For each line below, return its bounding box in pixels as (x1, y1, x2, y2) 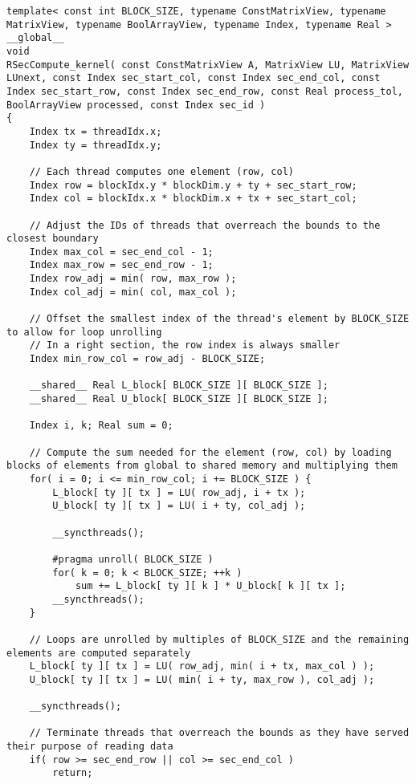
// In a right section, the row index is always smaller (29, 339, 341, 351)
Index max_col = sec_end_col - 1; (29, 246, 214, 258)
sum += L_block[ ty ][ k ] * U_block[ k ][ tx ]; (75, 580, 346, 592)
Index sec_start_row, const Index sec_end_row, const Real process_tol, (6, 85, 403, 97)
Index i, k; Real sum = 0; (29, 420, 173, 432)
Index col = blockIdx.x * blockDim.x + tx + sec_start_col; (29, 193, 357, 205)
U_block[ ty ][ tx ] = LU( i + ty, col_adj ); (52, 500, 306, 512)
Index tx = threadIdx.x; (29, 125, 162, 137)
